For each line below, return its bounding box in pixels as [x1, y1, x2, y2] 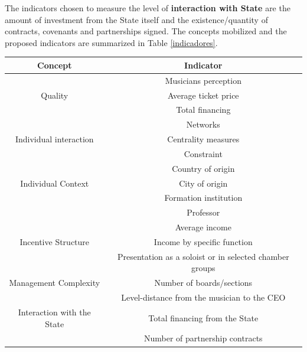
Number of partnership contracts [143, 332, 263, 344]
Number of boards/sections [154, 276, 253, 289]
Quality [41, 89, 68, 101]
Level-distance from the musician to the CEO [121, 291, 286, 304]
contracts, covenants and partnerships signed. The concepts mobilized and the [5, 25, 287, 37]
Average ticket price [167, 89, 239, 101]
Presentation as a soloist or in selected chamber [117, 250, 289, 262]
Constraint [184, 147, 223, 159]
